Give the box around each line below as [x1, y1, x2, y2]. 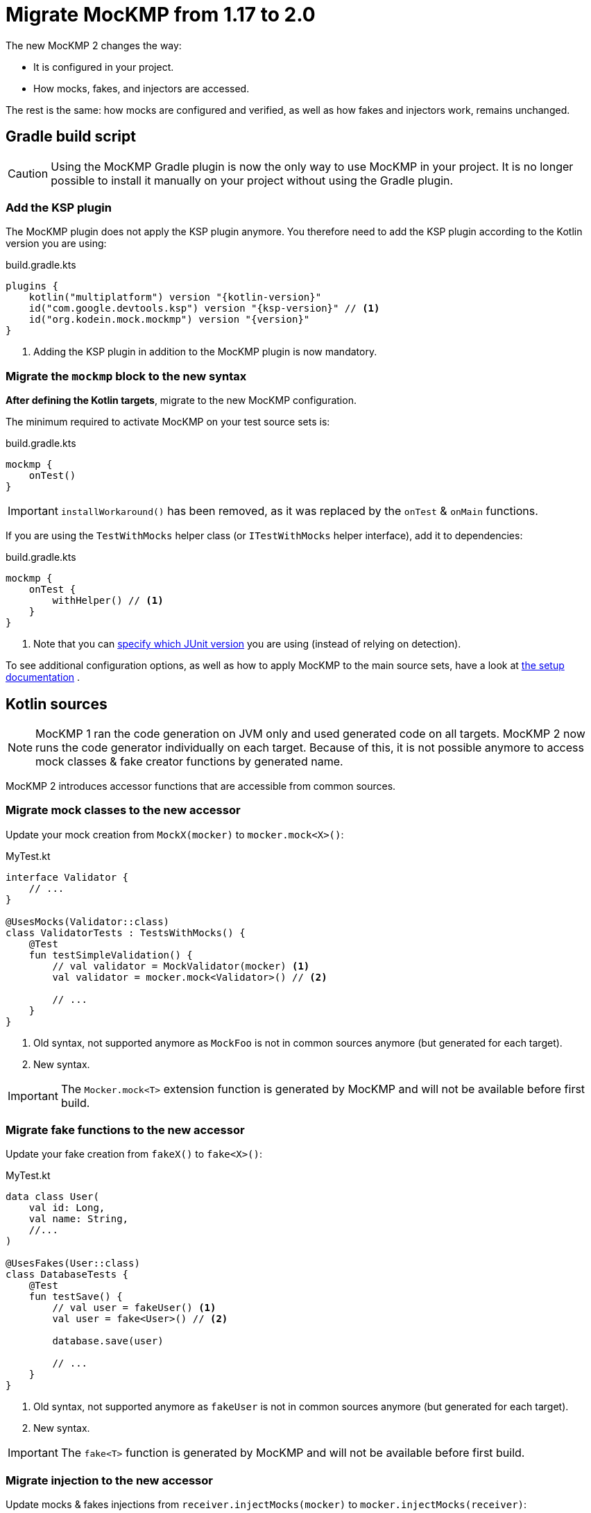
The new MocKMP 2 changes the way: [6, 39, 182, 51]
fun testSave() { [28, 1291, 123, 1303]
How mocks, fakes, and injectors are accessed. [33, 82, 250, 94]
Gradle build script [6, 128, 136, 146]
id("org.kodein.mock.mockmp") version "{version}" [28, 314, 310, 326]
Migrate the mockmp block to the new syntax [6, 369, 247, 383]
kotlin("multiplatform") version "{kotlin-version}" [28, 291, 322, 303]
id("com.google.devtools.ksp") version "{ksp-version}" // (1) [28, 303, 380, 314]
